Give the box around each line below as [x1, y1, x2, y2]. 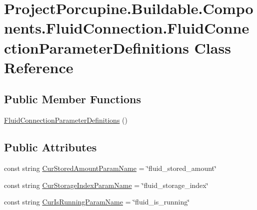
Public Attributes [4, 139, 97, 155]
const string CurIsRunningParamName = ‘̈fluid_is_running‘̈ [4, 196, 190, 207]
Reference [4, 57, 73, 77]
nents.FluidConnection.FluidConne [4, 18, 249, 38]
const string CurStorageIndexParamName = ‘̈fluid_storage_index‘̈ [4, 179, 208, 190]
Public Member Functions [4, 91, 141, 107]
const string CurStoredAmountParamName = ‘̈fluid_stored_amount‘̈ [4, 162, 216, 173]
